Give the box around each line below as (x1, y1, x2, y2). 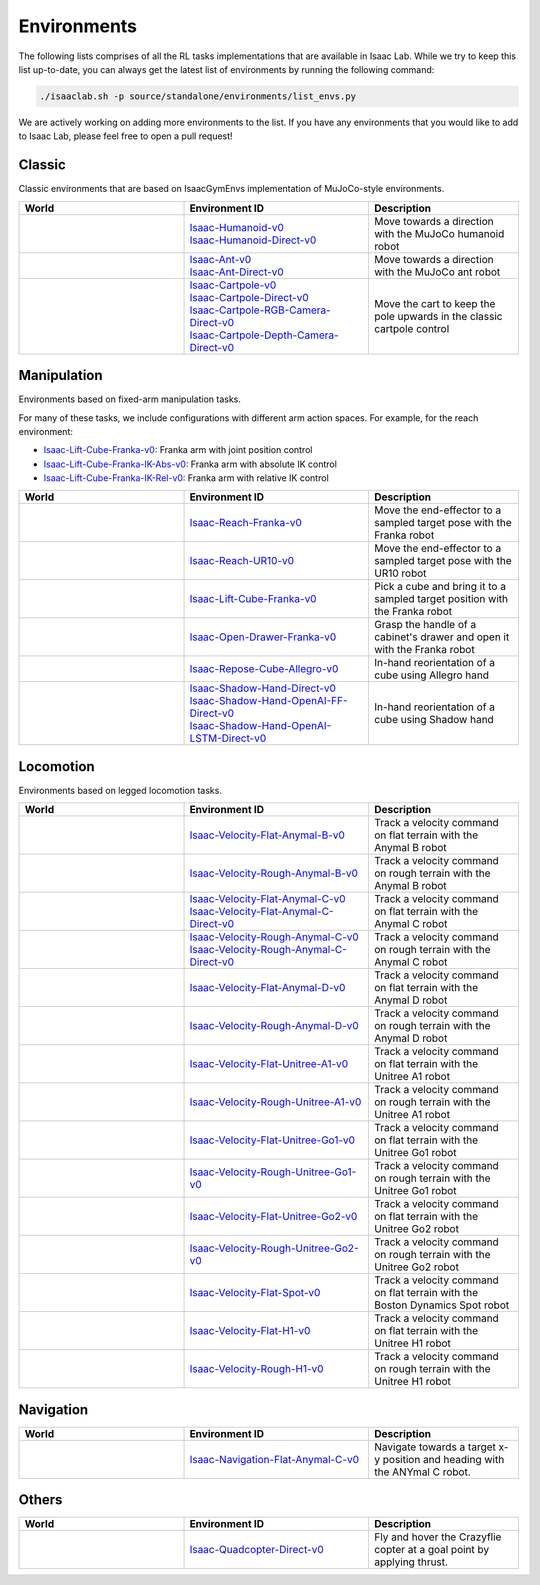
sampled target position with (374, 592, 509, 606)
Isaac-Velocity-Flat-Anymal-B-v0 (189, 828, 345, 842)
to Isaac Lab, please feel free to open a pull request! (18, 130, 234, 142)
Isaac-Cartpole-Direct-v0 (189, 290, 309, 304)
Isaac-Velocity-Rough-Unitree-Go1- (189, 1165, 357, 1179)
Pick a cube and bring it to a (374, 580, 507, 594)
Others (18, 1491, 63, 1509)
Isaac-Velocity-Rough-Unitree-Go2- (189, 1241, 359, 1255)
